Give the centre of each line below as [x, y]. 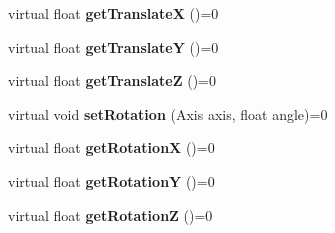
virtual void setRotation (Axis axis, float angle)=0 [168, 113]
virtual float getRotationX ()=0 [111, 147]
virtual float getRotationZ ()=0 [110, 214]
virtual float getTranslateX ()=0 [113, 13]
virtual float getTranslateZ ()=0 [112, 80]
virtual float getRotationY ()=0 [111, 180]
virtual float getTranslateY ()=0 [113, 46]
